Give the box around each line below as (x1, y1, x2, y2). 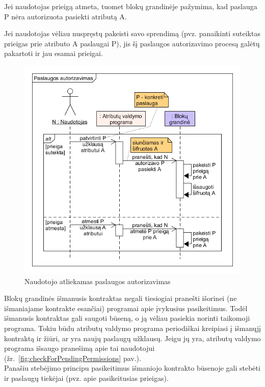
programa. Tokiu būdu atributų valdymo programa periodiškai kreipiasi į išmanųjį (4, 323, 261, 334)
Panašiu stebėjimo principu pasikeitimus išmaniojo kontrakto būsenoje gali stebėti (4, 363, 260, 373)
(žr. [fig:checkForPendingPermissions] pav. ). (4, 352, 141, 363)
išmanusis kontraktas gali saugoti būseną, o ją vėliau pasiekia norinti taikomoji (4, 313, 250, 323)
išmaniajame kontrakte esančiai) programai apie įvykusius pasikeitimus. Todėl (4, 302, 248, 313)
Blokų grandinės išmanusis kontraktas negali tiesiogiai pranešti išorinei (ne (4, 293, 237, 303)
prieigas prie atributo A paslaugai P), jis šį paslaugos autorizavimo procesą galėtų (4, 38, 260, 48)
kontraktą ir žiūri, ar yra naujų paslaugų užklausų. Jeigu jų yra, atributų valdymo (4, 333, 261, 343)
